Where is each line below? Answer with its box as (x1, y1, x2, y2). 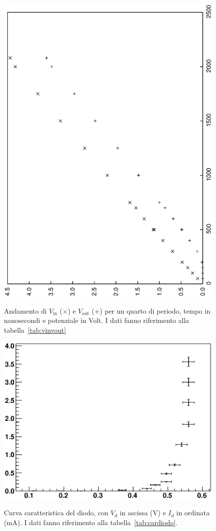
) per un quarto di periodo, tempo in (100, 305, 211, 316)
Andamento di (4, 305, 47, 316)
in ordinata (176, 507, 210, 518)
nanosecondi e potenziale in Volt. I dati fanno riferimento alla (4, 315, 189, 325)
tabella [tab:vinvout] (4, 324, 66, 335)
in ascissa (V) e (119, 507, 166, 518)
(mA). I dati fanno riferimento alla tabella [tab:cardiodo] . (4, 517, 178, 527)
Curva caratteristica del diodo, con (4, 507, 108, 518)
